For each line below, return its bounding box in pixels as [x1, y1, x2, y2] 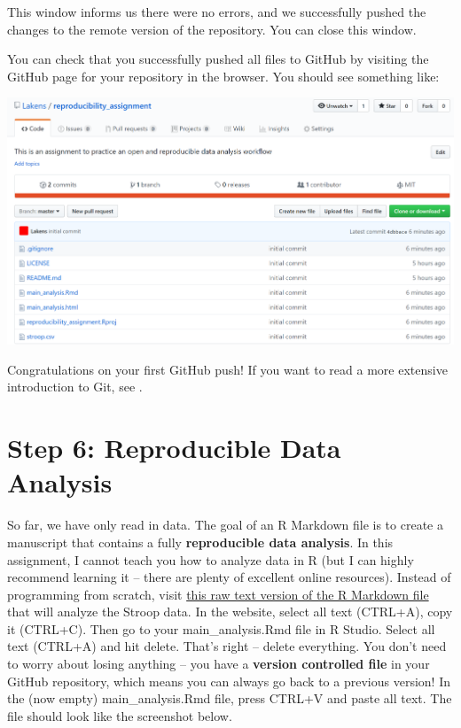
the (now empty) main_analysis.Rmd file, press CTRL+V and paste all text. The [7, 689, 452, 708]
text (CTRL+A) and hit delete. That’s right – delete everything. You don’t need [7, 637, 447, 655]
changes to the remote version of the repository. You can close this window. [7, 19, 417, 38]
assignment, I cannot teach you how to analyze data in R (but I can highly [7, 550, 414, 569]
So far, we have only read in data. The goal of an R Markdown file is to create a [7, 515, 443, 534]
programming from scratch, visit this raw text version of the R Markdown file [7, 585, 429, 603]
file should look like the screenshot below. [7, 706, 232, 724]
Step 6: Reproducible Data [7, 430, 341, 466]
